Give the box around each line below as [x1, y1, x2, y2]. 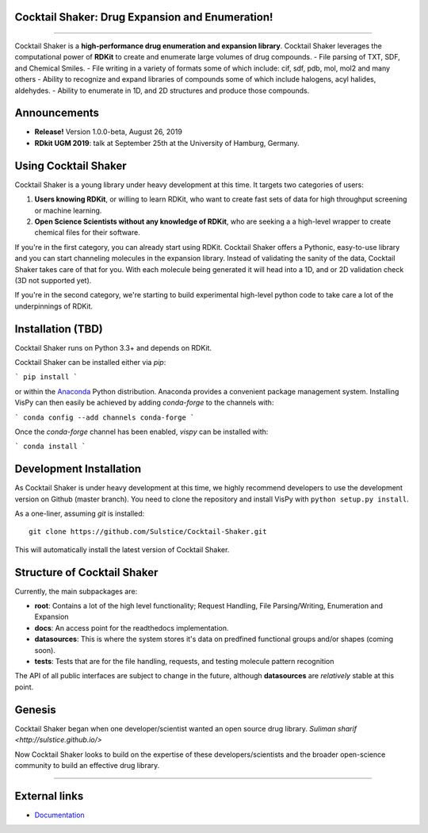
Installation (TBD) [14, 322, 103, 336]
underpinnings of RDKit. [14, 301, 94, 311]
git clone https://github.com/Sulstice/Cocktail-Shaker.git [29, 528, 267, 536]
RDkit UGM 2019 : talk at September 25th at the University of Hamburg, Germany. [34, 138, 300, 148]
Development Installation [14, 463, 142, 476]
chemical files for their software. [34, 228, 140, 237]
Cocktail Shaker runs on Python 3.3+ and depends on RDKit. [14, 343, 212, 352]
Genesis [14, 703, 57, 716]
